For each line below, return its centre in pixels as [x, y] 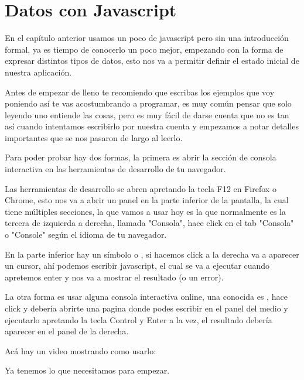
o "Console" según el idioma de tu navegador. [86, 234]
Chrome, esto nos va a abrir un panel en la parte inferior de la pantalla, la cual [147, 200]
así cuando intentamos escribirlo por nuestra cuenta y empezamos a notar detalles [152, 126]
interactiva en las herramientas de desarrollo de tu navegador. [115, 169]
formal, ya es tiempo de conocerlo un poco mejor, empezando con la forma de [144, 49]
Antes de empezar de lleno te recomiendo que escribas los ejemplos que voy [140, 92]
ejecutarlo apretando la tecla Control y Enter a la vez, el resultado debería [139, 319]
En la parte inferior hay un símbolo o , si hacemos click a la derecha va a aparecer [152, 254]
